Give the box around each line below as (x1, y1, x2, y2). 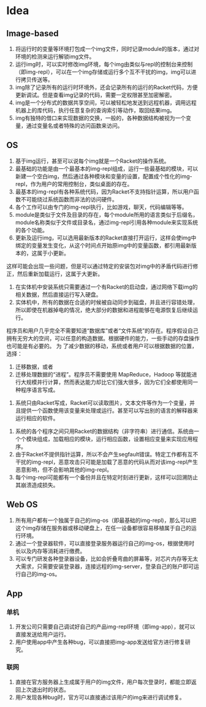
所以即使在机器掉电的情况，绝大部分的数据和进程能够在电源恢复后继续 (15, 306, 193, 313)
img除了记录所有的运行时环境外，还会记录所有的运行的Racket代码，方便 (15, 84, 198, 91)
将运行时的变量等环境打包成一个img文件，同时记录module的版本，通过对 (15, 45, 200, 52)
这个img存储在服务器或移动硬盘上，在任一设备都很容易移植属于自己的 (15, 524, 192, 531)
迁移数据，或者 (15, 363, 53, 370)
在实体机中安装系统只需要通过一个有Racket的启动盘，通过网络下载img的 (15, 283, 198, 291)
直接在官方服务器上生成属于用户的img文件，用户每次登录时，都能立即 (15, 678, 192, 686)
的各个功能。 (15, 226, 48, 233)
